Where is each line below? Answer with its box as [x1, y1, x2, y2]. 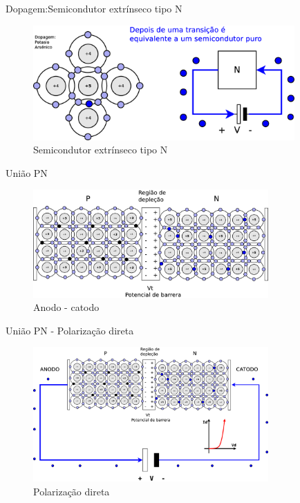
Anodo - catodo [33, 300, 100, 314]
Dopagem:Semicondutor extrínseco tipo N [6, 1, 182, 15]
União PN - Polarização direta [6, 323, 134, 337]
